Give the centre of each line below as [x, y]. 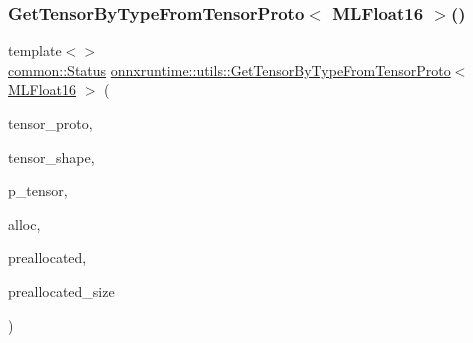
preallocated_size [61, 290]
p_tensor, [38, 190]
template [35, 50]
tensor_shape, [51, 156]
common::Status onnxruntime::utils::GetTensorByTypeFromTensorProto [229, 69]
